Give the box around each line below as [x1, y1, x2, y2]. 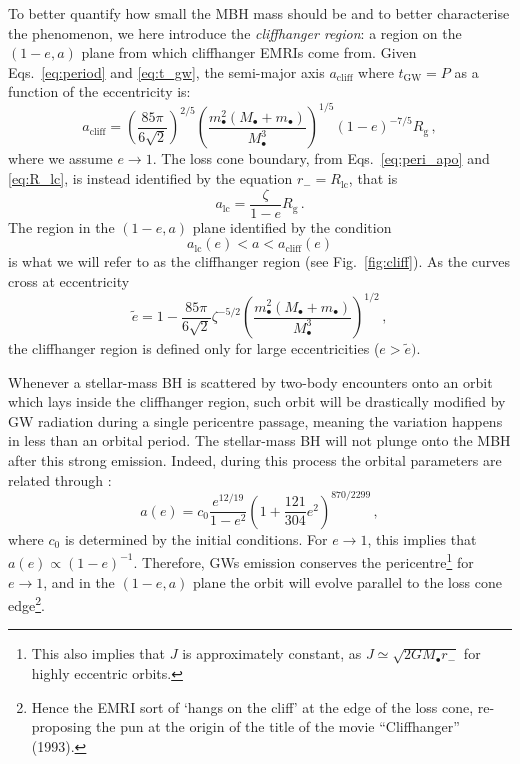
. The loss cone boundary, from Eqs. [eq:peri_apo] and [152, 148, 490, 169]
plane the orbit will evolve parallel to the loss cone [192, 571, 502, 592]
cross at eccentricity [8, 270, 130, 291]
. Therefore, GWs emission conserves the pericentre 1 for [133, 549, 474, 572]
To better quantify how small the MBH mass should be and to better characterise [8, 3, 510, 23]
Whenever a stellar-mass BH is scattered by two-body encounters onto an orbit [8, 371, 493, 392]
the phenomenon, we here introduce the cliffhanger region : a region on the [8, 22, 462, 43]
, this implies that [367, 528, 477, 549]
